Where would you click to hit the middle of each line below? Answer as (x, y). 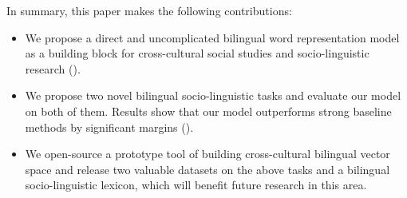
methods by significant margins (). (109, 127)
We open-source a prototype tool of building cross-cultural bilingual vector (207, 154)
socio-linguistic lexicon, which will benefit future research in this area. (196, 185)
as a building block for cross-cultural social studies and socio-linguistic (197, 53)
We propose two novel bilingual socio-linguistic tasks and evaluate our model (213, 95)
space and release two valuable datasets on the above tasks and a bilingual (207, 169)
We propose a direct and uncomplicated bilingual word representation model (212, 37)
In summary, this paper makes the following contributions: (149, 10)
